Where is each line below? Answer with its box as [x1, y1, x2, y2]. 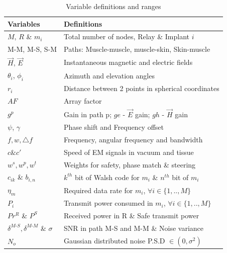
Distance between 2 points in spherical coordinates [64, 83, 219, 94]
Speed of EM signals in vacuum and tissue [64, 146, 194, 157]
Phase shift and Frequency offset [64, 121, 164, 132]
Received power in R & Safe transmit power [64, 210, 199, 220]
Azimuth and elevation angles [64, 70, 155, 80]
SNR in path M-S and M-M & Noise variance [64, 222, 203, 233]
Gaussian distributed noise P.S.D [64, 235, 165, 245]
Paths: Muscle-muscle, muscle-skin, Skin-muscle [64, 44, 210, 54]
